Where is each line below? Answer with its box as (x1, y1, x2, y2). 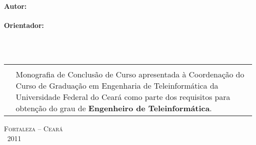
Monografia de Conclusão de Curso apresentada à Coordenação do (16, 68, 245, 80)
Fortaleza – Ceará (4, 123, 63, 133)
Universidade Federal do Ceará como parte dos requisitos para (16, 91, 230, 102)
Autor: (4, 1, 27, 11)
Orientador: (4, 20, 44, 30)
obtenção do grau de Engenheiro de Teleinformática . (16, 102, 212, 114)
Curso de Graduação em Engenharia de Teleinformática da (16, 79, 219, 91)
